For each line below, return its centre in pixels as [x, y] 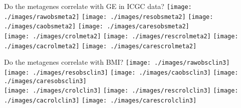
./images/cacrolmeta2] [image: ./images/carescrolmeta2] [100, 46]
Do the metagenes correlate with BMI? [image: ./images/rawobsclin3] [117, 62]
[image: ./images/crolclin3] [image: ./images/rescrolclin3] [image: [121, 91]
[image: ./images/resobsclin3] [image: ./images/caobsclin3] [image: [121, 72]
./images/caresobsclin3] [45, 81]
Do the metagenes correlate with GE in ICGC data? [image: [98, 6]
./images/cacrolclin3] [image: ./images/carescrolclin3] [100, 100]
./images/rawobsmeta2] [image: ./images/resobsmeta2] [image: [109, 17]
